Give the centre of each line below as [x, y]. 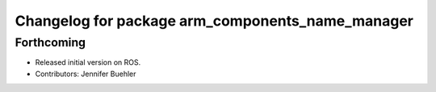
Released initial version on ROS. [88, 62]
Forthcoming [50, 42]
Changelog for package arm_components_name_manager [214, 21]
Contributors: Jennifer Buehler [86, 74]
